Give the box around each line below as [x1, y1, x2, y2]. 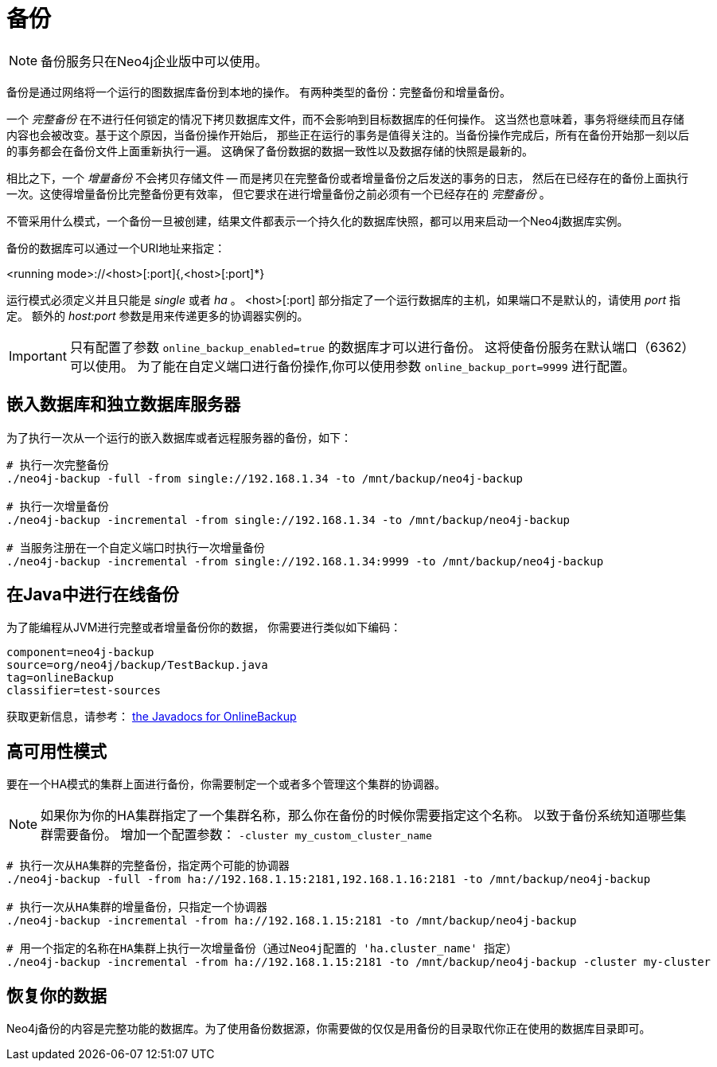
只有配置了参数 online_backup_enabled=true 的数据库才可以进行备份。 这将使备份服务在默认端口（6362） [69, 338, 688, 355]
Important [9, 347, 67, 364]
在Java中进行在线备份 [6, 584, 179, 605]
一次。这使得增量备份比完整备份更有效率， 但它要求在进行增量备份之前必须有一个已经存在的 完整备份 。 [6, 186, 551, 201]
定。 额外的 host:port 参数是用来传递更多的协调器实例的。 [6, 308, 309, 322]
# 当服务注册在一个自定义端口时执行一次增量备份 [6, 541, 265, 554]
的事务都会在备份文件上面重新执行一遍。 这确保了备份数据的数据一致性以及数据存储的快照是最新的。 [6, 143, 533, 158]
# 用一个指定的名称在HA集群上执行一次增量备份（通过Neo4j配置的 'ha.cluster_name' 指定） [6, 942, 518, 956]
